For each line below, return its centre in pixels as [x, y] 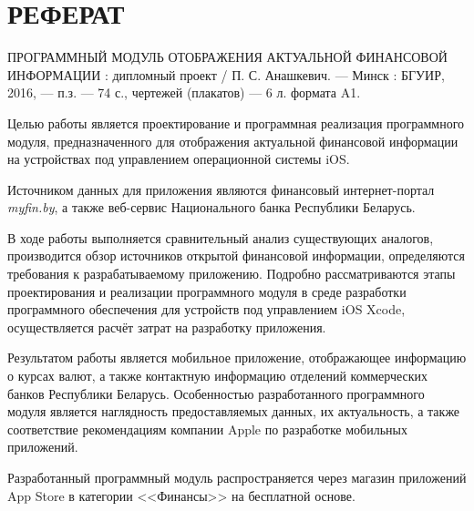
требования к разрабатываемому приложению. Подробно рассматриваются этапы [232, 274]
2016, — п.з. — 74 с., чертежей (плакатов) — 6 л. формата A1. [184, 92]
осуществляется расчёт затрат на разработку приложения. [167, 327]
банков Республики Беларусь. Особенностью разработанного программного [216, 393]
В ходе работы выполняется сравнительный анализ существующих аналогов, [221, 237]
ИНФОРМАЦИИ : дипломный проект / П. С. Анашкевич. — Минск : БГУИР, [226, 74]
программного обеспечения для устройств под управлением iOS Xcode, [206, 309]
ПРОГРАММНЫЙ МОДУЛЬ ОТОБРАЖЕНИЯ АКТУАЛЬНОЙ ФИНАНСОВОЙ [227, 57]
